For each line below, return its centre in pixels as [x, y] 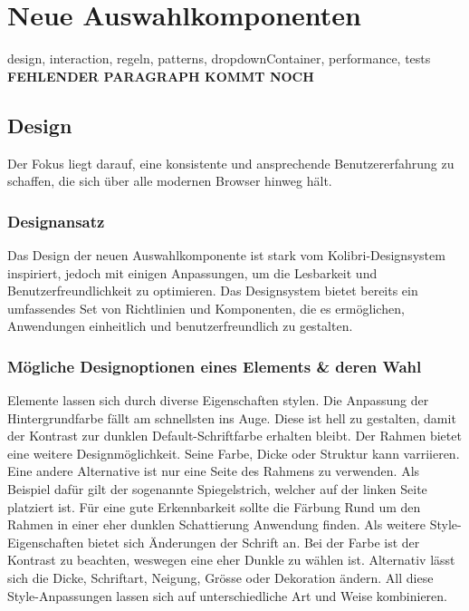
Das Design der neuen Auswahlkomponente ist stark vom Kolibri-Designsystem [226, 254]
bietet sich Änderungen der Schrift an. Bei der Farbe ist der [254, 542]
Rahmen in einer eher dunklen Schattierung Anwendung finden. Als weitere [217, 524]
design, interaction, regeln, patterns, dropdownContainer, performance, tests [219, 58]
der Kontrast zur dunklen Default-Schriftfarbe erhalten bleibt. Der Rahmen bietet [234, 436]
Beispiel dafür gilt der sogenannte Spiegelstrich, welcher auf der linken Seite [217, 489]
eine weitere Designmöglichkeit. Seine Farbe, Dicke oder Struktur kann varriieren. [234, 453]
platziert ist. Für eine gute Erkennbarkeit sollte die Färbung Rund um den [214, 506]
